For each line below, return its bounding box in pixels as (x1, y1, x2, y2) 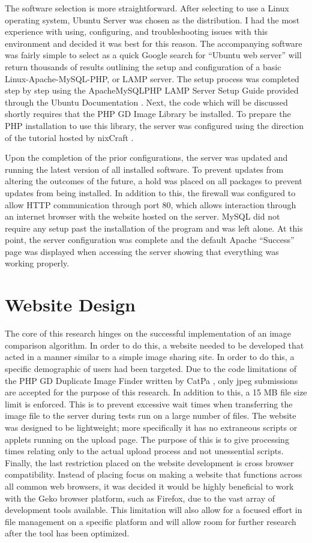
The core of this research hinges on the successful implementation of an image (5, 327, 291, 340)
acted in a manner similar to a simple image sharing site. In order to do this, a (5, 350, 295, 363)
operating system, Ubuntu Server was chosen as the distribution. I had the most (5, 13, 300, 26)
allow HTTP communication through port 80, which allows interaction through (5, 198, 296, 211)
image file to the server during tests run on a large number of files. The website (5, 409, 296, 422)
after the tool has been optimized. (5, 527, 130, 539)
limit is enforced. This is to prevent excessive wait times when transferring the (5, 397, 293, 410)
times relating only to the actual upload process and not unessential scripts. (5, 445, 284, 457)
